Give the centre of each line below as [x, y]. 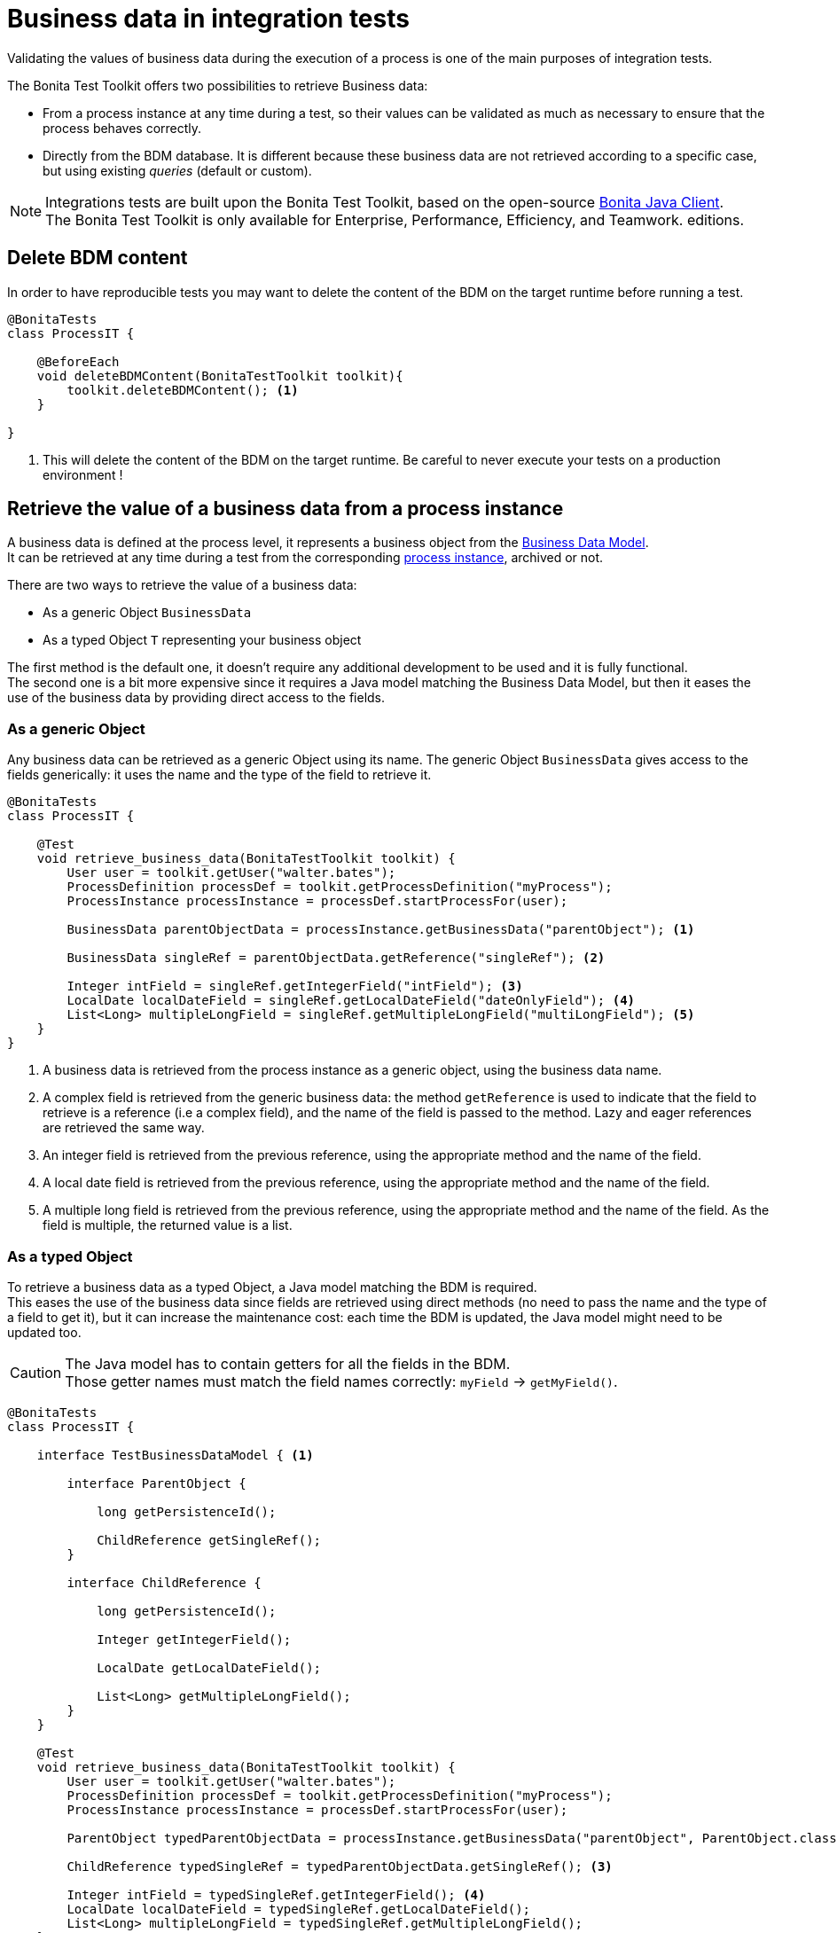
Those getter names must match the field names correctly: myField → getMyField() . [341, 1381]
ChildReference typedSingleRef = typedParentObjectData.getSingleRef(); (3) [340, 1866]
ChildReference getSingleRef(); [209, 1540]
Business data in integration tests [208, 19]
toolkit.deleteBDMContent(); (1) [183, 390]
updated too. [44, 1332]
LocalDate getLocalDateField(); [209, 1667]
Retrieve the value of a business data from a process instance [286, 509]
